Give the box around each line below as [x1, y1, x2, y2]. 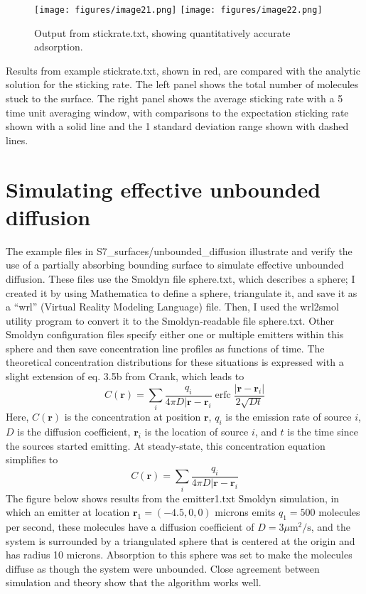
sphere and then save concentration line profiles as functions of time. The [6, 340, 325, 355]
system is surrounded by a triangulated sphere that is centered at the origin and [6, 533, 355, 548]
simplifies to [6, 452, 58, 467]
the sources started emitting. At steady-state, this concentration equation [6, 438, 325, 453]
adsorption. [34, 39, 83, 54]
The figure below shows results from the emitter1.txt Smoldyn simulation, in [6, 490, 340, 505]
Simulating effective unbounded [6, 174, 321, 203]
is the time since [287, 424, 358, 439]
